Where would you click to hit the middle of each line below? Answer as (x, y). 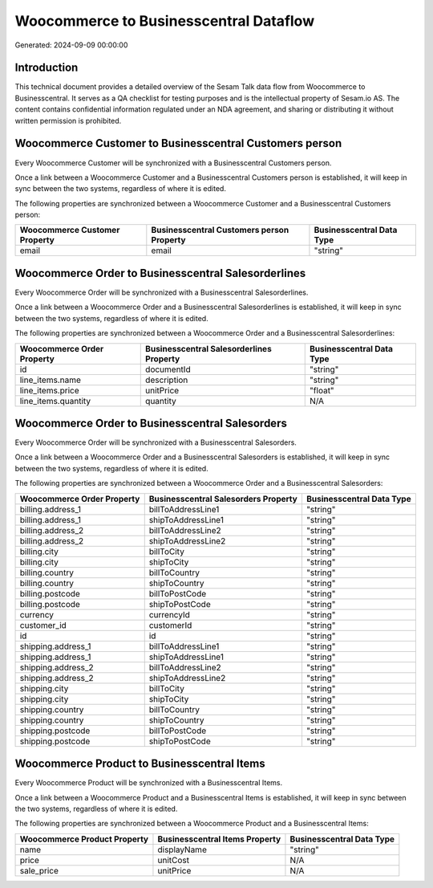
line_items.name (51, 380)
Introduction (47, 68)
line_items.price (49, 390)
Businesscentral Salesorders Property (223, 499)
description (167, 380)
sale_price (39, 870)
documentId (168, 369)
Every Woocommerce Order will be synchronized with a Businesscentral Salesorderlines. (162, 292)
